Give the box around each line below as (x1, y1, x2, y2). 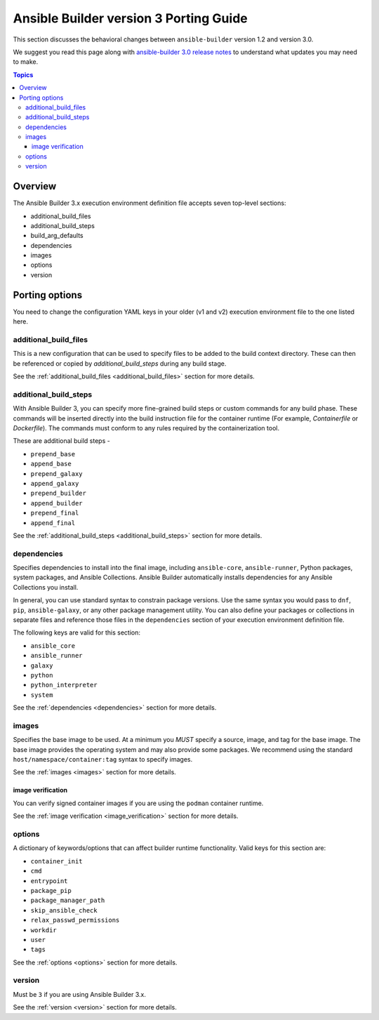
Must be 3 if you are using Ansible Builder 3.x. (13, 990, 147, 998)
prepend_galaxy (30, 470, 84, 477)
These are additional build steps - (13, 437, 110, 445)
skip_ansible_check (30, 906, 98, 914)
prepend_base (30, 450, 76, 458)
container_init (30, 857, 84, 865)
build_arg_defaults (30, 232, 84, 240)
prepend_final (30, 509, 79, 517)
